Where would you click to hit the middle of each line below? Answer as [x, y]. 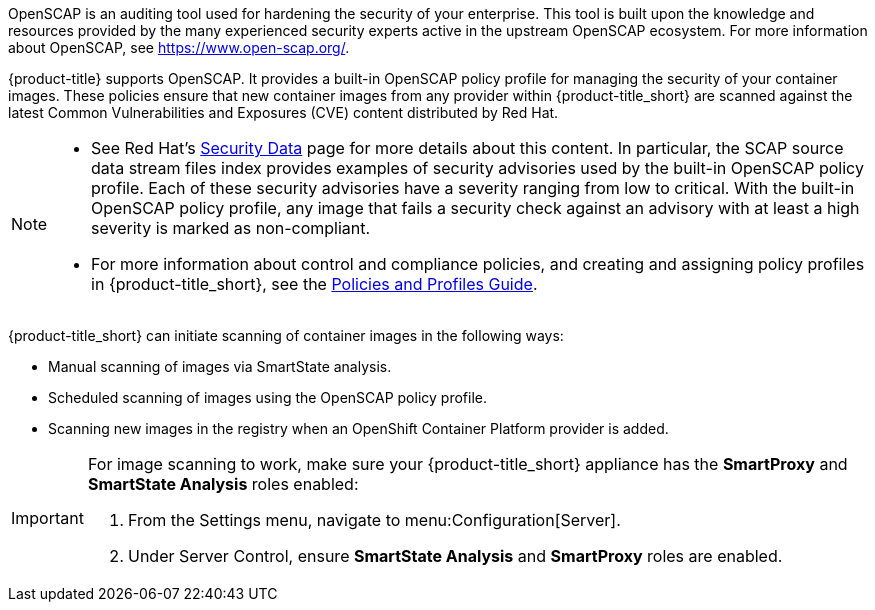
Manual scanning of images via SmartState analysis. [220, 366]
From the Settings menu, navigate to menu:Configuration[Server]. [374, 520]
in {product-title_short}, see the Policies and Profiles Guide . [314, 284]
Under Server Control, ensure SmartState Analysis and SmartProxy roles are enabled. [455, 556]
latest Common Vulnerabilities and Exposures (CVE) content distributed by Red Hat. [283, 112]
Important [47, 518]
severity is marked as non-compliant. [231, 228]
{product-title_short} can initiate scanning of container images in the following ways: [286, 335]
